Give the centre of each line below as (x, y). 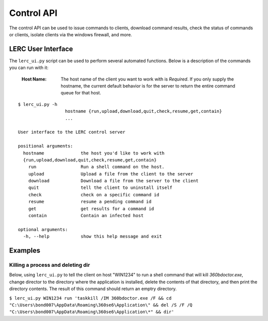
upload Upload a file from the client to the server (111, 174)
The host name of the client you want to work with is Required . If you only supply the (147, 79)
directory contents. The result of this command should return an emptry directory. (93, 289)
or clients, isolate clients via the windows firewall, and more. (71, 34)
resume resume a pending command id (90, 202)
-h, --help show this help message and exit (93, 237)
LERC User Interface (41, 49)
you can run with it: (29, 68)
